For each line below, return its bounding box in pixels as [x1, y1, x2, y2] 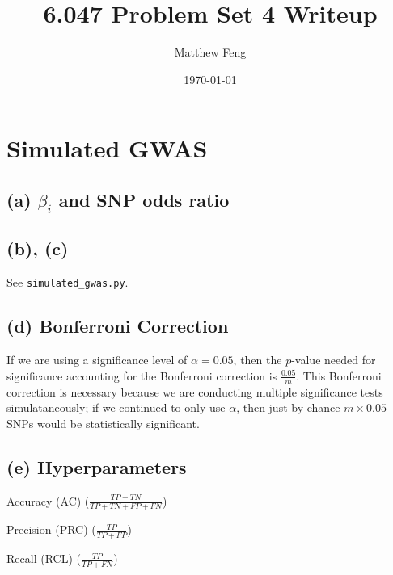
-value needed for [291, 351, 376, 368]
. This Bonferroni [296, 367, 382, 384]
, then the [233, 351, 282, 368]
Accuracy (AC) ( [6, 492, 90, 509]
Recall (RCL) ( [6, 550, 81, 567]
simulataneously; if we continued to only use [6, 399, 226, 416]
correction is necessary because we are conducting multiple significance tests [6, 383, 383, 400]
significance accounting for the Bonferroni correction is [6, 367, 277, 384]
